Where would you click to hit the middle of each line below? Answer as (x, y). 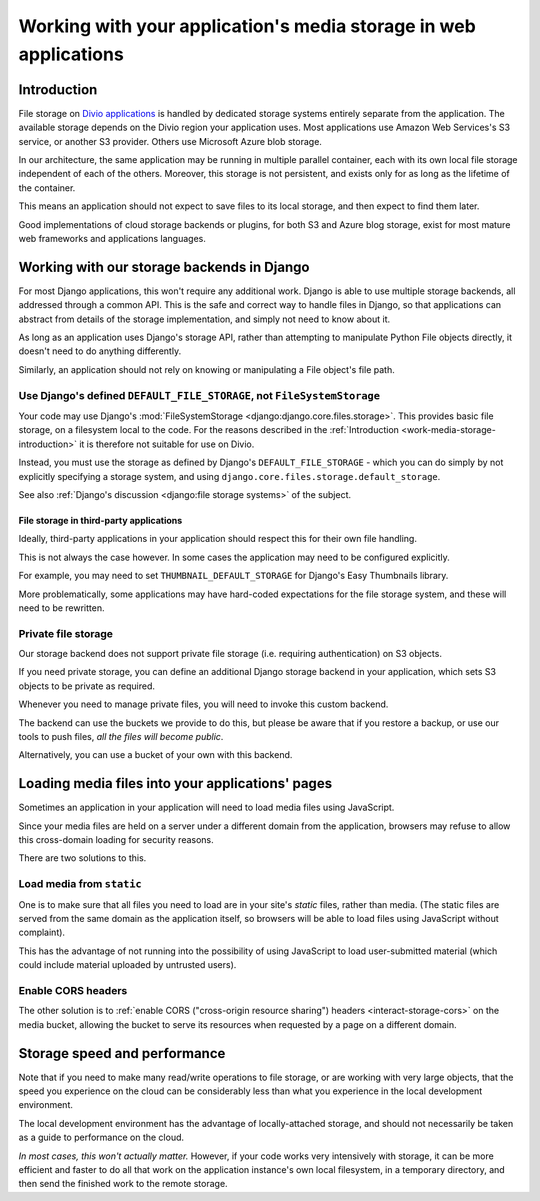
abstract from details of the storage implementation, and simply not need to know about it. (204, 319)
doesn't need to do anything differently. (100, 351)
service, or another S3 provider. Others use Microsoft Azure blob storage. (170, 141)
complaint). (41, 932)
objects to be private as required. (86, 686)
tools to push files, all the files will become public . (121, 736)
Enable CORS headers (73, 990)
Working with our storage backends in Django (164, 266)
